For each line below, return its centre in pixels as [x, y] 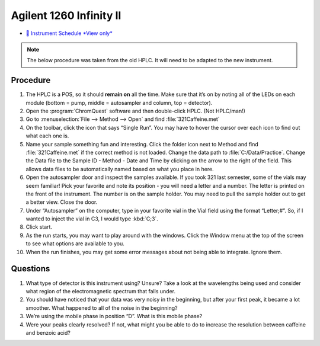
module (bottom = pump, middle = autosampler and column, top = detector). [119, 102]
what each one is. [47, 136]
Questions [31, 269]
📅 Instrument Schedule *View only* [69, 33]
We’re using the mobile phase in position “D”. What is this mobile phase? [114, 316]
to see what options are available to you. [75, 244]
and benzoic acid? [48, 332]
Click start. [39, 227]
